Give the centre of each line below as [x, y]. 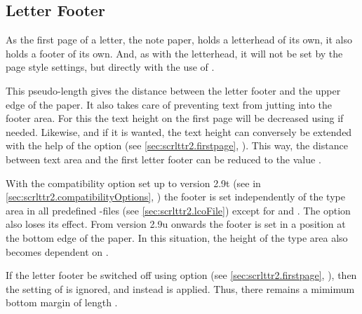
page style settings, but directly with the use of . [110, 67]
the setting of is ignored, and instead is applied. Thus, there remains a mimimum [180, 288]
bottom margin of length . [62, 302]
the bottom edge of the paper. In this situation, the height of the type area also [177, 237]
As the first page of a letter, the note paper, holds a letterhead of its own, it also [179, 40]
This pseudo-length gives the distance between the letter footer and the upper [173, 90]
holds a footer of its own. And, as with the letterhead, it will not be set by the [174, 53]
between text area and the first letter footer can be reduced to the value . [163, 159]
